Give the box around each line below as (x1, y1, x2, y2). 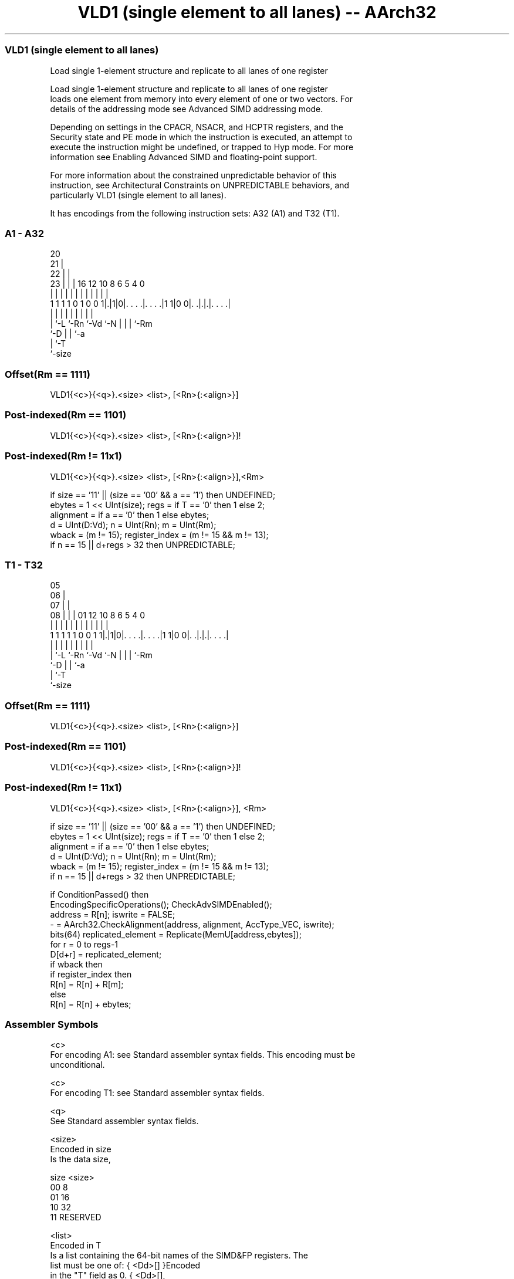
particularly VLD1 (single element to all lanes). (50, 190, 226, 200)
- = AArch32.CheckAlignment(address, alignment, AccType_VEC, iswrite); (50, 919, 334, 929)
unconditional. (50, 1060, 105, 1070)
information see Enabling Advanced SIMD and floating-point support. (50, 151, 317, 162)
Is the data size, (50, 1154, 111, 1165)
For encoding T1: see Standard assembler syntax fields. (50, 1088, 265, 1098)
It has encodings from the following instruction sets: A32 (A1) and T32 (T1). (50, 208, 340, 218)
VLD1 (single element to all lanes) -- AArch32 (77, 2, 437, 22)
